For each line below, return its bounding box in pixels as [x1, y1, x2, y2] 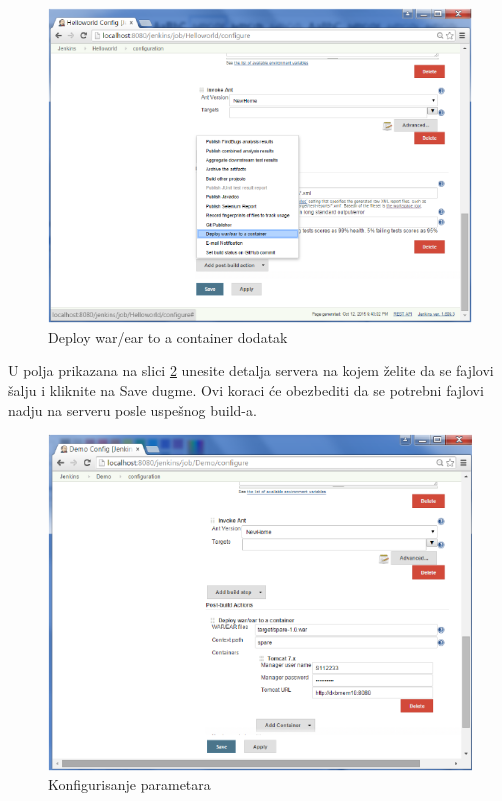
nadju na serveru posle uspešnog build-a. [8, 399, 257, 420]
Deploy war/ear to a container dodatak [48, 326, 288, 347]
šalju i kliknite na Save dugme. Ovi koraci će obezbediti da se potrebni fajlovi [8, 379, 484, 400]
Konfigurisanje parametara [48, 774, 211, 795]
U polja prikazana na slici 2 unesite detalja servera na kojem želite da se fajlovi [8, 360, 494, 381]
